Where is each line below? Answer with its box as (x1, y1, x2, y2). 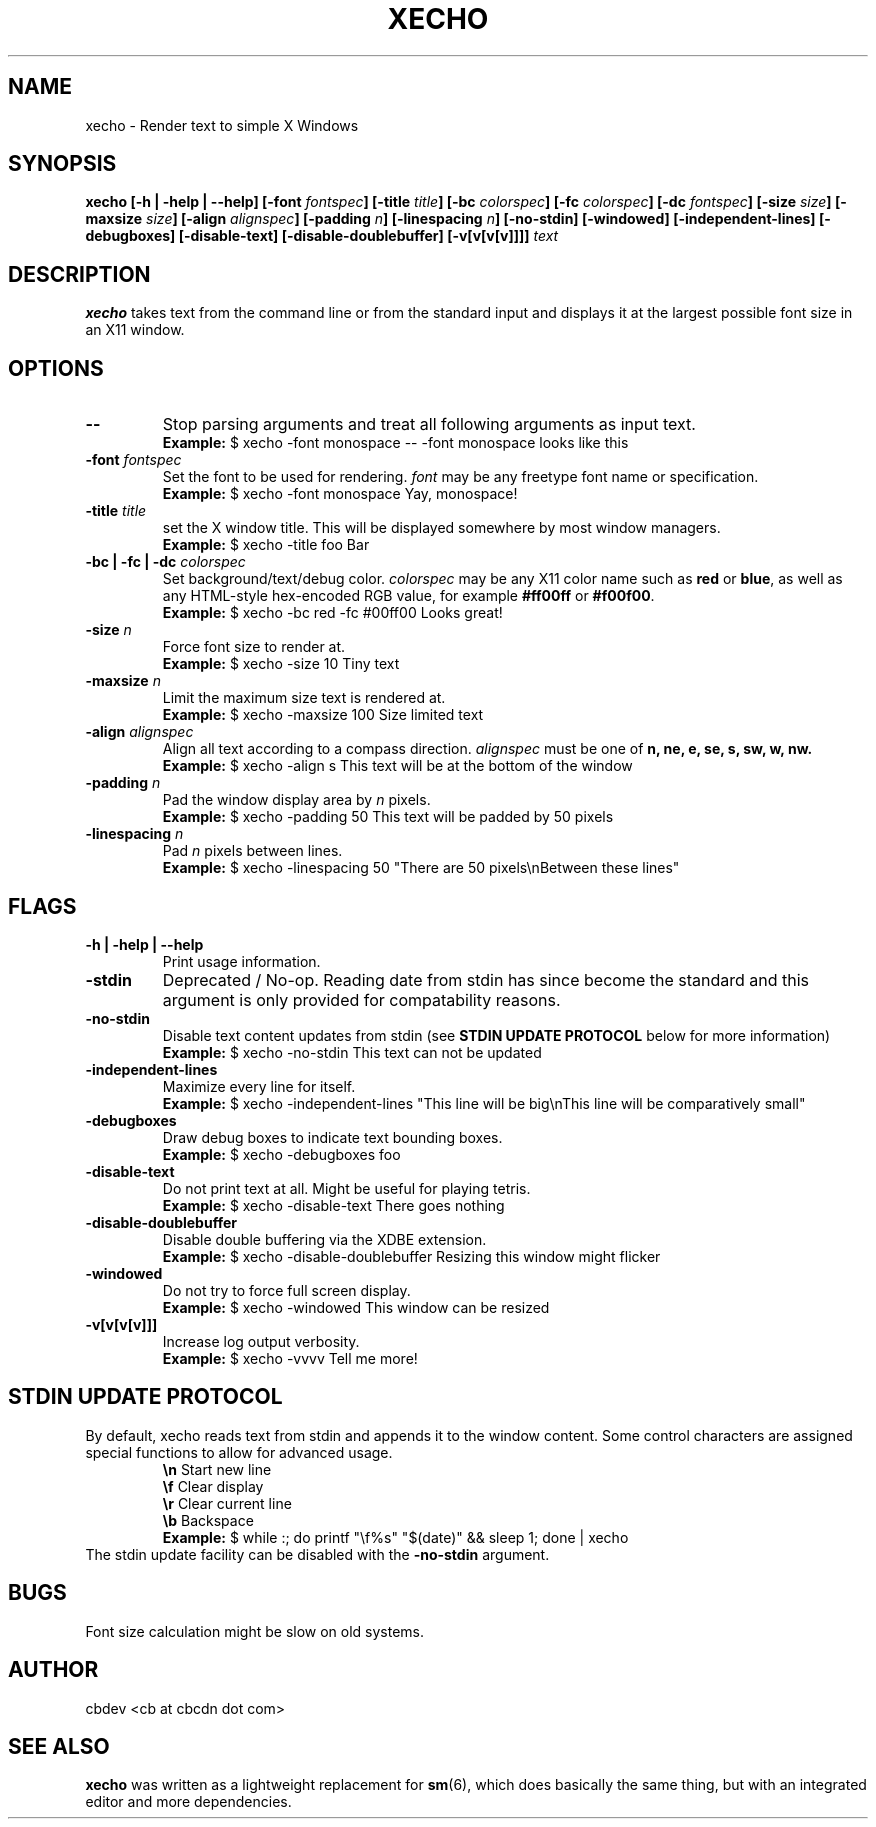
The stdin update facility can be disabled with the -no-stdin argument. (85, 1545, 550, 1563)
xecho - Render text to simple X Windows (85, 116, 359, 134)
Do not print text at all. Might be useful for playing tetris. (162, 1179, 531, 1197)
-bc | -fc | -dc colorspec (85, 553, 246, 571)
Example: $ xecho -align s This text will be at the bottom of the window (162, 757, 633, 775)
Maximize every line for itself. (162, 1077, 356, 1095)
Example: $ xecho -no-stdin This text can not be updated (162, 1043, 542, 1061)
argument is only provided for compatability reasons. (162, 989, 561, 1010)
